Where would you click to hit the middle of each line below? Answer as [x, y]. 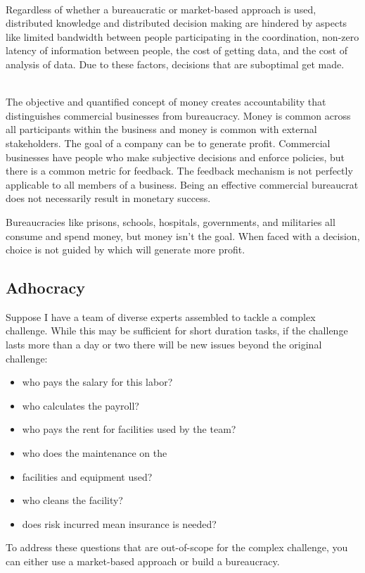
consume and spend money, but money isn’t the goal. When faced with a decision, [183, 235]
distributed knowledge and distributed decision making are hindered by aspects [177, 23]
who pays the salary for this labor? [97, 382]
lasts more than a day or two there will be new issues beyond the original [164, 345]
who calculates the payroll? [81, 405]
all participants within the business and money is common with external [161, 129]
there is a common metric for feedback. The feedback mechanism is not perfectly [179, 171]
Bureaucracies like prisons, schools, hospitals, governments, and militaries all [171, 221]
